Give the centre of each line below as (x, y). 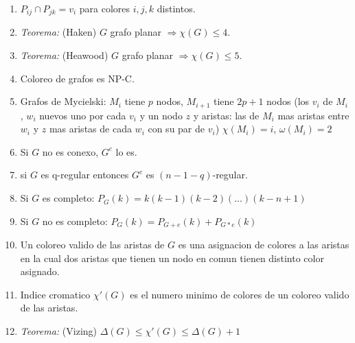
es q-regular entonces (85, 175)
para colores (105, 8)
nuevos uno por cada (83, 115)
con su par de (176, 129)
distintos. (176, 8)
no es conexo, (70, 151)
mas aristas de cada (90, 129)
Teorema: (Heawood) (64, 55)
